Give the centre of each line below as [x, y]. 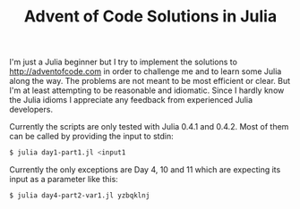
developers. [31, 110]
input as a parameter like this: [64, 180]
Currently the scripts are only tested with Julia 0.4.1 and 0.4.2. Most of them [149, 127]
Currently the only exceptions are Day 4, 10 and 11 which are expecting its [145, 170]
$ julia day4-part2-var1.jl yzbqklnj [80, 196]
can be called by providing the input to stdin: [92, 137]
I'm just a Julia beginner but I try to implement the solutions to [123, 62]
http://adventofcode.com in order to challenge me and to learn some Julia [146, 71]
